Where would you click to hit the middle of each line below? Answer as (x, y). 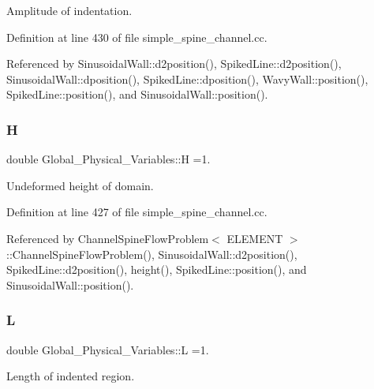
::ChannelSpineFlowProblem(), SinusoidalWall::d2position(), (152, 254)
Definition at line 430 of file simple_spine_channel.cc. (137, 37)
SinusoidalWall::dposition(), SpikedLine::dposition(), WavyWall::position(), (187, 79)
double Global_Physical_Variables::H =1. (108, 159)
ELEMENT (255, 238)
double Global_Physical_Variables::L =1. (108, 349)
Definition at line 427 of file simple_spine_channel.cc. (137, 212)
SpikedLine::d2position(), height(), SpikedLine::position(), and (157, 269)
